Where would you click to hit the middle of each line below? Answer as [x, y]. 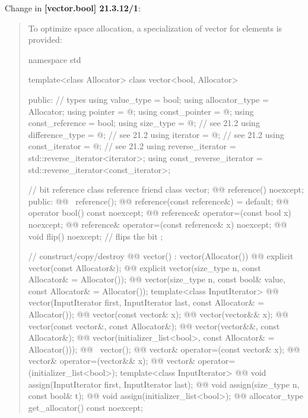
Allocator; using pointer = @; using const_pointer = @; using [141, 111]
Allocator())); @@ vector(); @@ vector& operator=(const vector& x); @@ [164, 349]
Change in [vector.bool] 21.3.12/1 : [73, 8]
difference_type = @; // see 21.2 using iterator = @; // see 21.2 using [156, 134]
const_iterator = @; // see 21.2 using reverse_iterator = [132, 146]
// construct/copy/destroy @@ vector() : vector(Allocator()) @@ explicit [161, 256]
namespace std [55, 59]
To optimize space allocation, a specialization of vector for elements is [155, 28]
